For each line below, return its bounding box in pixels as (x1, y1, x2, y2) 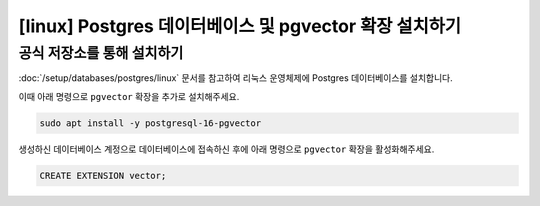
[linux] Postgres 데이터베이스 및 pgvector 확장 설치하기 (18, 15, 462, 37)
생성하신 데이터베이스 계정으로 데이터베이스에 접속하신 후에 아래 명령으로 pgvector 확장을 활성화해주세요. (18, 143, 435, 155)
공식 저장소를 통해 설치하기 (18, 44, 184, 62)
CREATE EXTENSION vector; (39, 170, 167, 181)
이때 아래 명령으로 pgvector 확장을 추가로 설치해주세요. (18, 90, 240, 102)
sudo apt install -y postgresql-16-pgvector (39, 117, 262, 129)
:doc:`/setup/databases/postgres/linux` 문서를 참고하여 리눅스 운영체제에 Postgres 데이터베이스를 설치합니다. (18, 72, 454, 84)
